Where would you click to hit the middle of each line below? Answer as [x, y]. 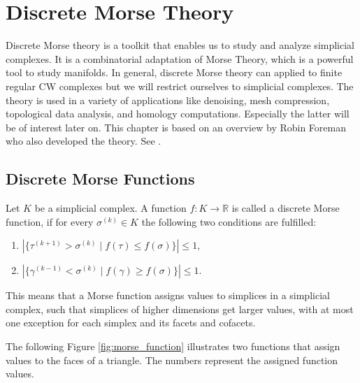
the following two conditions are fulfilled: [229, 221]
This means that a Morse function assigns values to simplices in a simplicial [168, 295]
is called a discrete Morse [286, 208]
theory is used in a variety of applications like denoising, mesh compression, [168, 100]
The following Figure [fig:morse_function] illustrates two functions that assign [173, 346]
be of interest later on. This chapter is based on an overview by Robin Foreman [176, 127]
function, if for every [50, 221]
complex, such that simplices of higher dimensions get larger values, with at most [180, 309]
